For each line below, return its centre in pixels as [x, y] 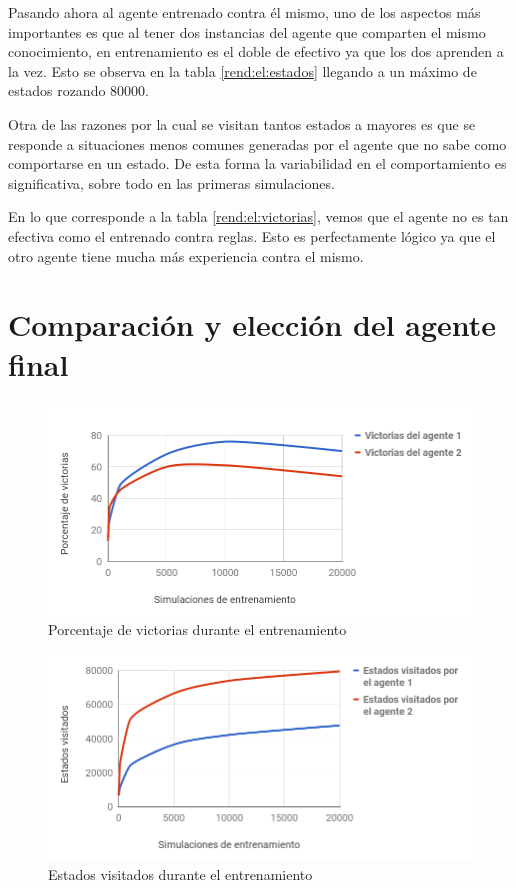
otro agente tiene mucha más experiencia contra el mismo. [186, 255]
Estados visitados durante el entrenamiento [180, 874]
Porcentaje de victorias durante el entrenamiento [197, 629]
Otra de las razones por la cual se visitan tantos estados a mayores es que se [242, 123]
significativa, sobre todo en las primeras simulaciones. [171, 182]
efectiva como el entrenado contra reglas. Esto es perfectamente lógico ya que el [252, 235]
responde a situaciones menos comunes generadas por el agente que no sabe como [257, 143]
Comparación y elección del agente [252, 324]
